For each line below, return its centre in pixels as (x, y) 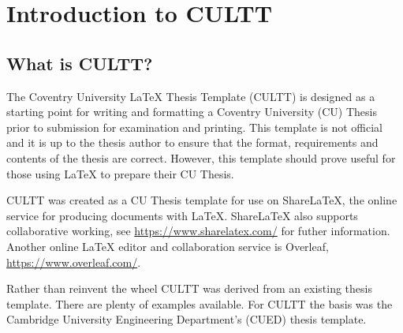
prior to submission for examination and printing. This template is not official (194, 127)
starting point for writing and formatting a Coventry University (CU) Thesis (192, 112)
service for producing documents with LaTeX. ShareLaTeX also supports (182, 215)
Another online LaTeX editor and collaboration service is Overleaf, (168, 246)
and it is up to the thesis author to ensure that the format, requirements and (192, 142)
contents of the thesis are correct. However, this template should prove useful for (201, 157)
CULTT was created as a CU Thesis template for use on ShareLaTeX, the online (202, 200)
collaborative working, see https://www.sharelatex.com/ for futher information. (198, 231)
